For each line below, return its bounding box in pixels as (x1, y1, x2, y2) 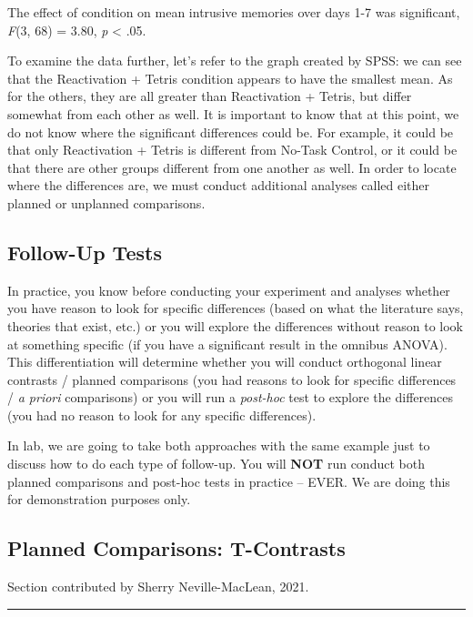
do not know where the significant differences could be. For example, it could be (7, 122, 454, 141)
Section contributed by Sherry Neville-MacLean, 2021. (7, 577, 309, 596)
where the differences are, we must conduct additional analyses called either (7, 176, 429, 195)
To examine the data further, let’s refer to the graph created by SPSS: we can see (7, 51, 462, 70)
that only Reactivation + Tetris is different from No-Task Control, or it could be (7, 140, 458, 159)
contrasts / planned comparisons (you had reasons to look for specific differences (7, 369, 457, 389)
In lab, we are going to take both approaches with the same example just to (7, 436, 430, 455)
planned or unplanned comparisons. (7, 193, 206, 212)
